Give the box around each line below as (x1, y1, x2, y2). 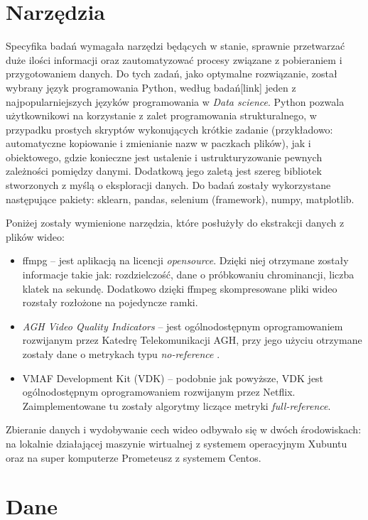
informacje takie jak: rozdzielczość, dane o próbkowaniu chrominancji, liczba (22, 267, 355, 282)
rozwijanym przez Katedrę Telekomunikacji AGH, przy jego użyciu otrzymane (22, 332, 362, 347)
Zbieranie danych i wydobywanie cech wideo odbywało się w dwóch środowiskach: (6, 422, 362, 437)
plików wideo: (6, 229, 65, 244)
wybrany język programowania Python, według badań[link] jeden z (6, 80, 296, 94)
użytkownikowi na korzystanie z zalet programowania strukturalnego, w (6, 108, 317, 123)
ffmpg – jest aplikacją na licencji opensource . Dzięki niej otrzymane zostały (22, 253, 349, 268)
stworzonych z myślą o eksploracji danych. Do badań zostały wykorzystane (6, 178, 331, 193)
